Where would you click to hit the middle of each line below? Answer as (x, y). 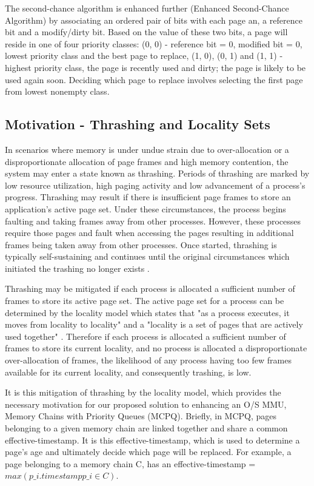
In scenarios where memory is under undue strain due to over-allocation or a (147, 149)
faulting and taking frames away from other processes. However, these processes (153, 221)
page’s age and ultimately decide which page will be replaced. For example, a (148, 452)
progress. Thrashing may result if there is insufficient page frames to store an (148, 197)
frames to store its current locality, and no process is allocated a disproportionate (156, 348)
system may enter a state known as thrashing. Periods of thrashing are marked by (157, 173)
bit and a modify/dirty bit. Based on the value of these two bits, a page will (146, 32)
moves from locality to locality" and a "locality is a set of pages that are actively (154, 324)
